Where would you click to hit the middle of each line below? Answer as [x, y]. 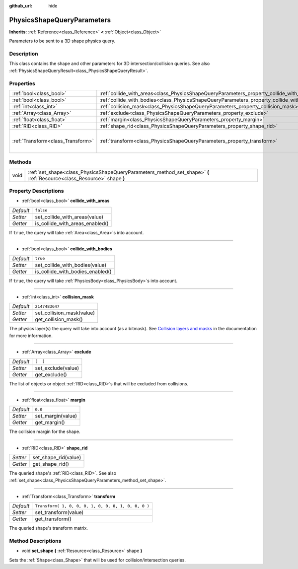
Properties [22, 83]
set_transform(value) [59, 512]
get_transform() [53, 519]
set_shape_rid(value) [57, 458]
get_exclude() [51, 374]
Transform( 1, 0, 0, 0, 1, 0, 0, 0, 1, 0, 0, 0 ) [92, 506]
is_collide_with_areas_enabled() [72, 223]
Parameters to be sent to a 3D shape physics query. [62, 41]
